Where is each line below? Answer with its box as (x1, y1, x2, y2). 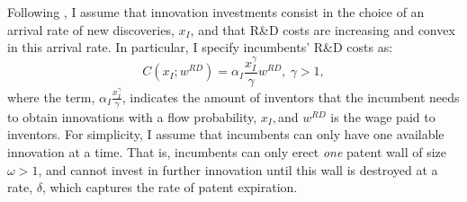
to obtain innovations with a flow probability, (7, 107, 257, 126)
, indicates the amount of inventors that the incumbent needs (121, 87, 460, 106)
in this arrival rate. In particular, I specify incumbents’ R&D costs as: (7, 38, 393, 57)
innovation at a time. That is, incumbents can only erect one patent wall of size (7, 142, 446, 161)
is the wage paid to (330, 107, 436, 126)
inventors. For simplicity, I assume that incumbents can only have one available (7, 125, 445, 144)
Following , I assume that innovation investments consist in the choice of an (7, 3, 425, 21)
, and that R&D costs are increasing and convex (190, 20, 455, 39)
